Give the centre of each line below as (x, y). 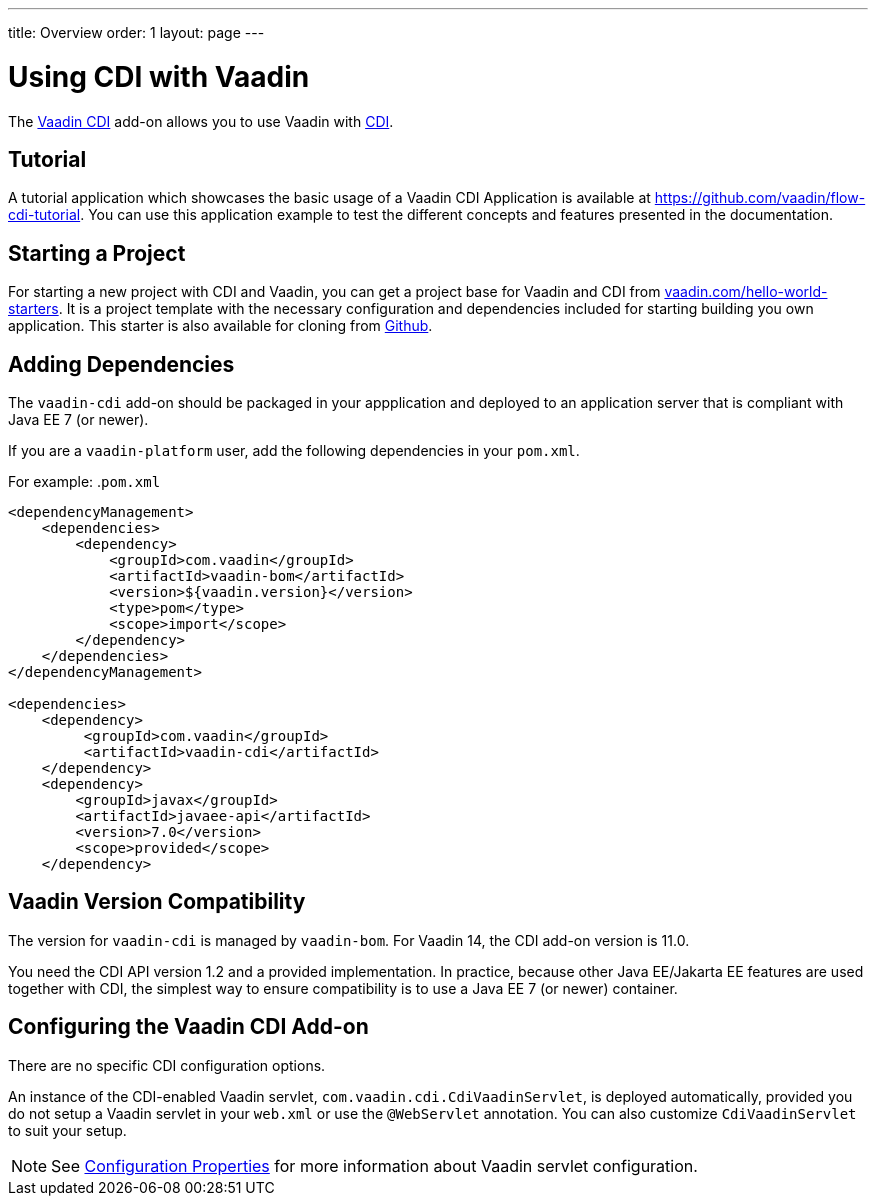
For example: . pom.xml (84, 482)
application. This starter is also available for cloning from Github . (220, 326)
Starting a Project (97, 253)
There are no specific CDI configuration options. (167, 1065)
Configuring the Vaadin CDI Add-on (188, 1027)
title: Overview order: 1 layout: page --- (136, 32)
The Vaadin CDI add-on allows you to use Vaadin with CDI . (201, 121)
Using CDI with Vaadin (159, 76)
